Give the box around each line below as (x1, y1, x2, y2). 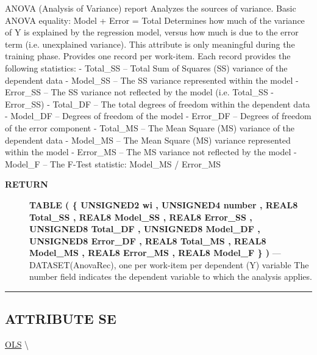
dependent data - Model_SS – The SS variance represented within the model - (5, 73, 299, 86)
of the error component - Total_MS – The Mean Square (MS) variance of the (5, 121, 295, 134)
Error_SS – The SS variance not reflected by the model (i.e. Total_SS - (5, 86, 274, 98)
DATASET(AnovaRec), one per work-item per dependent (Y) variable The (29, 258, 309, 271)
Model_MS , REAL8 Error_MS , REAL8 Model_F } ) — (29, 246, 281, 259)
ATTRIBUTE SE (5, 309, 116, 328)
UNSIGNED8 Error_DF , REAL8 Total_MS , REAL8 (29, 234, 266, 247)
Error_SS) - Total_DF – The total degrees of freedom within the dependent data (5, 97, 310, 110)
